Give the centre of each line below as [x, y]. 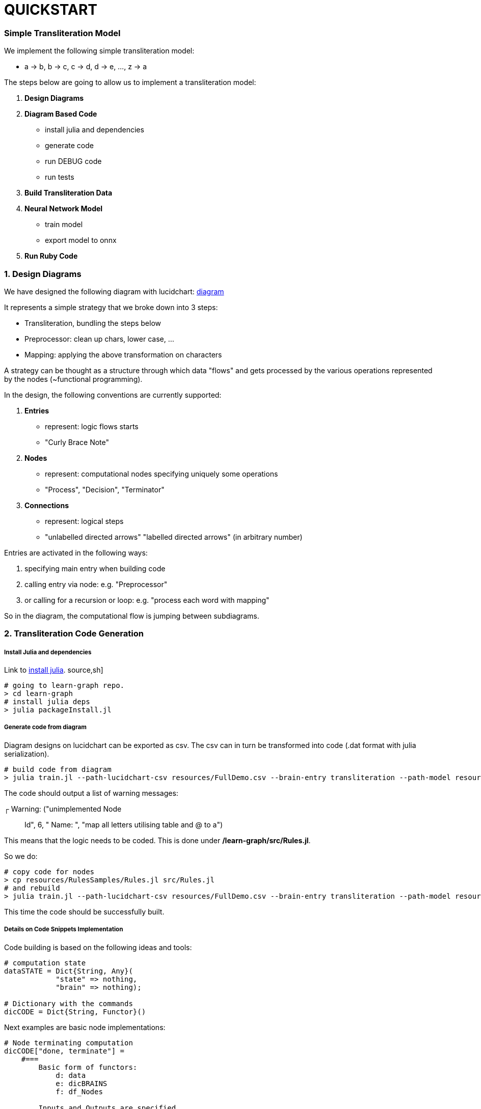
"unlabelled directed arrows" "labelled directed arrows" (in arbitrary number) [174, 537]
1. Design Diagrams [43, 274]
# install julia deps [47, 702]
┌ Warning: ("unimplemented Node [63, 809]
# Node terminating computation [69, 1043]
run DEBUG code [73, 161]
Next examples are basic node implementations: [85, 1027]
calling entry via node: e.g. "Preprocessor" [96, 584]
